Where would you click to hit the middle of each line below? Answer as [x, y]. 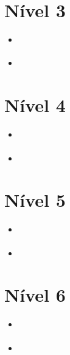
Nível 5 [35, 200]
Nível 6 [35, 295]
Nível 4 [35, 105]
